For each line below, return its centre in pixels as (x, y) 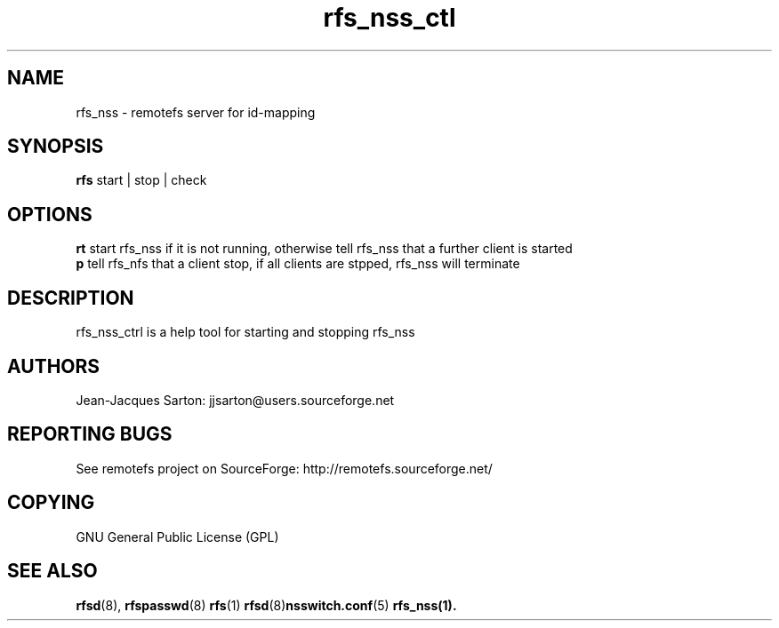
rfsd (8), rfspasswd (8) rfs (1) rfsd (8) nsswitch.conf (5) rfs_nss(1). (266, 605)
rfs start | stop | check (141, 180)
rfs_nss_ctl (389, 18)
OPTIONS (50, 214)
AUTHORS (54, 366)
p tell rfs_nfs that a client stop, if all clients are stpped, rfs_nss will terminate (298, 264)
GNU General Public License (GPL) (177, 537)
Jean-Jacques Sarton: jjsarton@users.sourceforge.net (235, 400)
